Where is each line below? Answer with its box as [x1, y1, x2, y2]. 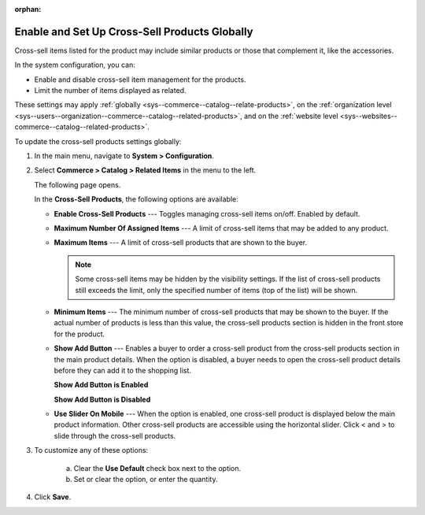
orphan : [14, 5, 42, 13]
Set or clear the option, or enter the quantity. [73, 475, 218, 484]
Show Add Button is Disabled [54, 395, 151, 404]
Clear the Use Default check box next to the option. [73, 463, 242, 472]
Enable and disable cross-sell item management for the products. [34, 75, 246, 84]
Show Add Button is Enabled [54, 380, 149, 390]
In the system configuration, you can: [14, 60, 135, 70]
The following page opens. [34, 180, 121, 189]
